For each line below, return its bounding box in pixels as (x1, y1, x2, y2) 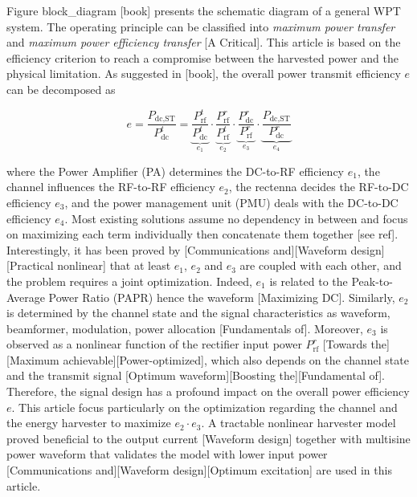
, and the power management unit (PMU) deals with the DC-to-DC (64, 194, 399, 210)
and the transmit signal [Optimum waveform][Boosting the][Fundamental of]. (6, 367, 385, 384)
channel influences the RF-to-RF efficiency (6, 178, 215, 195)
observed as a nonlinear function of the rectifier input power (6, 336, 302, 352)
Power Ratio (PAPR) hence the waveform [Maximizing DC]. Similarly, (48, 288, 395, 305)
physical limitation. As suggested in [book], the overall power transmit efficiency (6, 65, 401, 82)
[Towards (322, 336, 367, 352)
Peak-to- (351, 272, 393, 289)
